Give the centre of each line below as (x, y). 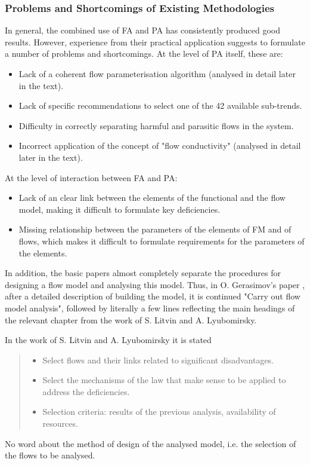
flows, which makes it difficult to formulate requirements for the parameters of (162, 241)
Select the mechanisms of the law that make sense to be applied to (164, 380)
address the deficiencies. (86, 391)
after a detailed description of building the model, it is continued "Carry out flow (153, 296)
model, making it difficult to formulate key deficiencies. (120, 209)
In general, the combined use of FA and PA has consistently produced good (143, 30)
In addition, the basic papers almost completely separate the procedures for (143, 273)
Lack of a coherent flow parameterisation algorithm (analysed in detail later (157, 74)
